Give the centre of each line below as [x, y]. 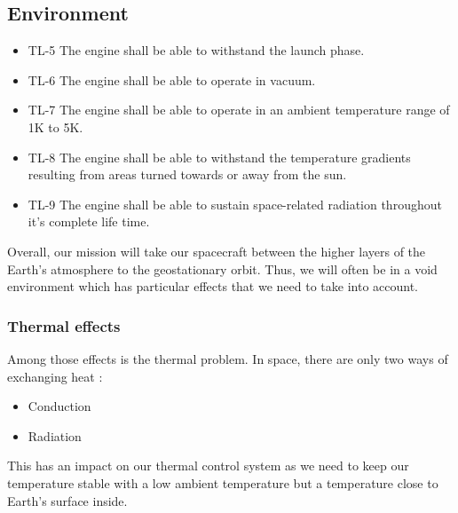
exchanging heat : [55, 376]
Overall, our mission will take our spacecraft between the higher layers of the [217, 251]
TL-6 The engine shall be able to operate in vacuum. [172, 79]
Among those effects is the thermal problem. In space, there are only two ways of [228, 358]
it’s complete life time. [89, 221]
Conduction [59, 406]
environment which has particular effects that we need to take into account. [213, 286]
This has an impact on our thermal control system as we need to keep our [208, 466]
